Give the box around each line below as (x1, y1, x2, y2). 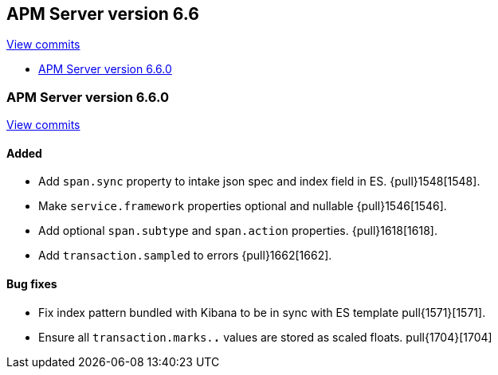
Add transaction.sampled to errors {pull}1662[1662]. (38, 248, 332, 263)
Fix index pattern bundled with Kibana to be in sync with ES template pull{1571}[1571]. (38, 305, 486, 319)
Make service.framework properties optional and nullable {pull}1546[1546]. (38, 199, 447, 213)
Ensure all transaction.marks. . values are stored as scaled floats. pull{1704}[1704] (38, 330, 492, 344)
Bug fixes (6, 277, 57, 291)
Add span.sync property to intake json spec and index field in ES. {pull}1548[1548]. (38, 174, 480, 189)
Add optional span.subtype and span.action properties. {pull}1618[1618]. (38, 224, 437, 238)
